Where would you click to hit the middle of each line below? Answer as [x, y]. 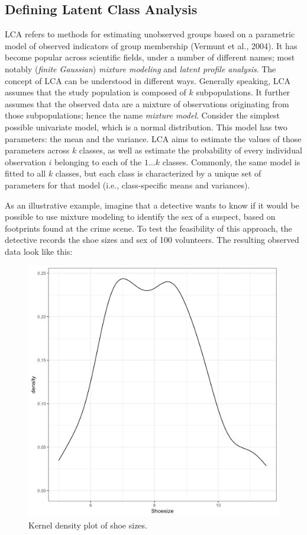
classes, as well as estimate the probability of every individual [190, 150]
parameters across [37, 150]
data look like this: [39, 251]
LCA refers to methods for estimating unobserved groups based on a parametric [150, 34]
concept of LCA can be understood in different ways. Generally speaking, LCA [148, 80]
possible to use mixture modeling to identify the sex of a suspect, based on [140, 217]
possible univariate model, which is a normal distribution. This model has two [146, 126]
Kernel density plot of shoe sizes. [88, 525]
